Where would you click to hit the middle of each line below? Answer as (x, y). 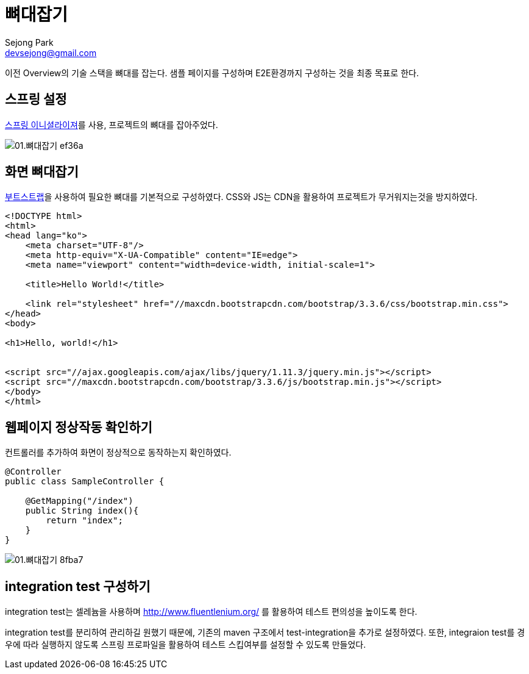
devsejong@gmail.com (51, 52)
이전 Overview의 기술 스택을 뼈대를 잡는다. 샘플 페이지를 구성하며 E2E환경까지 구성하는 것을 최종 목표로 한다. (212, 73)
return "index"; (84, 521)
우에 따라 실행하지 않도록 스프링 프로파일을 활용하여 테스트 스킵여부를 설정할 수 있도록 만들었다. (186, 645)
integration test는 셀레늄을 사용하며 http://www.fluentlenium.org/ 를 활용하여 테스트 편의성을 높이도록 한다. (211, 612)
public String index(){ (82, 511)
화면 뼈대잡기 (42, 172)
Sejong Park (29, 42)
